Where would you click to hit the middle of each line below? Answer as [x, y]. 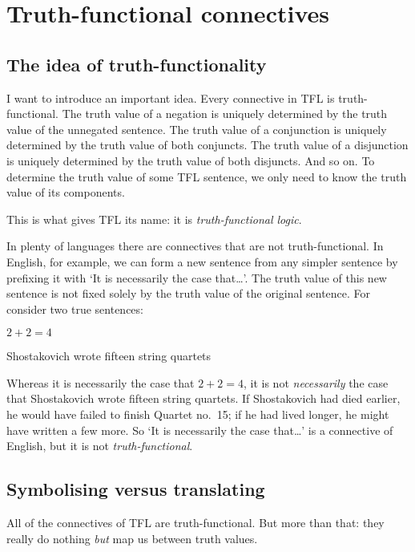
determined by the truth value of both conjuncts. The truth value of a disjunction [207, 145]
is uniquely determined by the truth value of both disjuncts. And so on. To [191, 160]
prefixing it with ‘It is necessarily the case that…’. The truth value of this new [197, 277]
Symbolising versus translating [136, 489]
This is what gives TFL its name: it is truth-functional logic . [154, 219]
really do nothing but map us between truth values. [132, 538]
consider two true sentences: [75, 308]
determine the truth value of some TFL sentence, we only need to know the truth [207, 176]
